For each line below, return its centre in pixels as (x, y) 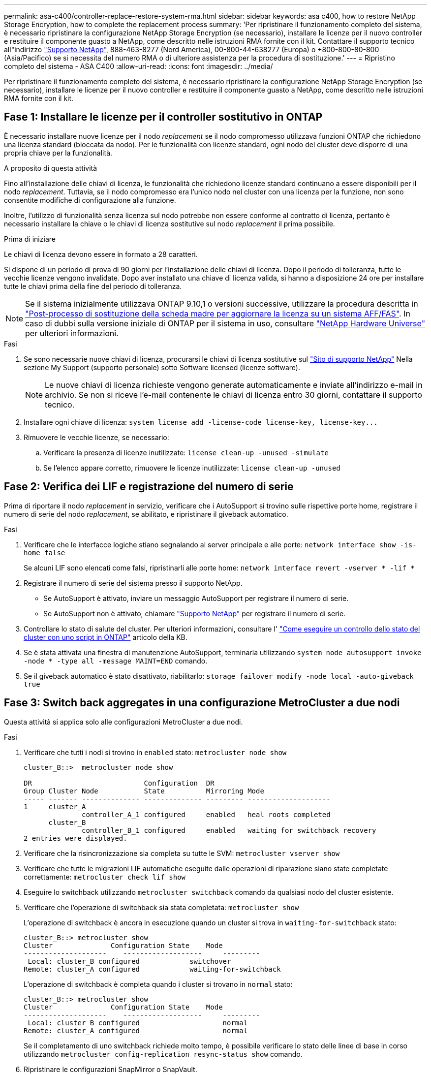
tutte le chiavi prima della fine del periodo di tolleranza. (93, 286)
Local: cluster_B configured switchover (129, 961)
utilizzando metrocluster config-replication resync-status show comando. (163, 1054)
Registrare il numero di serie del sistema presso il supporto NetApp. (133, 583)
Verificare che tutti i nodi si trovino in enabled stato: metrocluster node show (155, 752)
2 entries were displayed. (76, 838)
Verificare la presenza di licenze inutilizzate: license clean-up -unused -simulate (186, 452)
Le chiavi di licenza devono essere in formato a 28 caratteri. (101, 254)
